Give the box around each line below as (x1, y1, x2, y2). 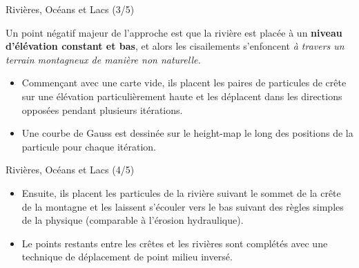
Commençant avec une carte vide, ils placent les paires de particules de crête (21, 75, 347, 90)
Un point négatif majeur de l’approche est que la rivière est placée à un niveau (6, 25, 342, 39)
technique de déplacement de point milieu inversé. (21, 249, 233, 264)
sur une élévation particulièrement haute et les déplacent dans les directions (21, 88, 342, 103)
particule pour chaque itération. (21, 139, 157, 153)
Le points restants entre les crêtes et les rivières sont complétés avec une (21, 236, 328, 250)
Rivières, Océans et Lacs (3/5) (6, 2, 135, 16)
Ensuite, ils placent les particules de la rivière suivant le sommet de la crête (21, 185, 341, 200)
